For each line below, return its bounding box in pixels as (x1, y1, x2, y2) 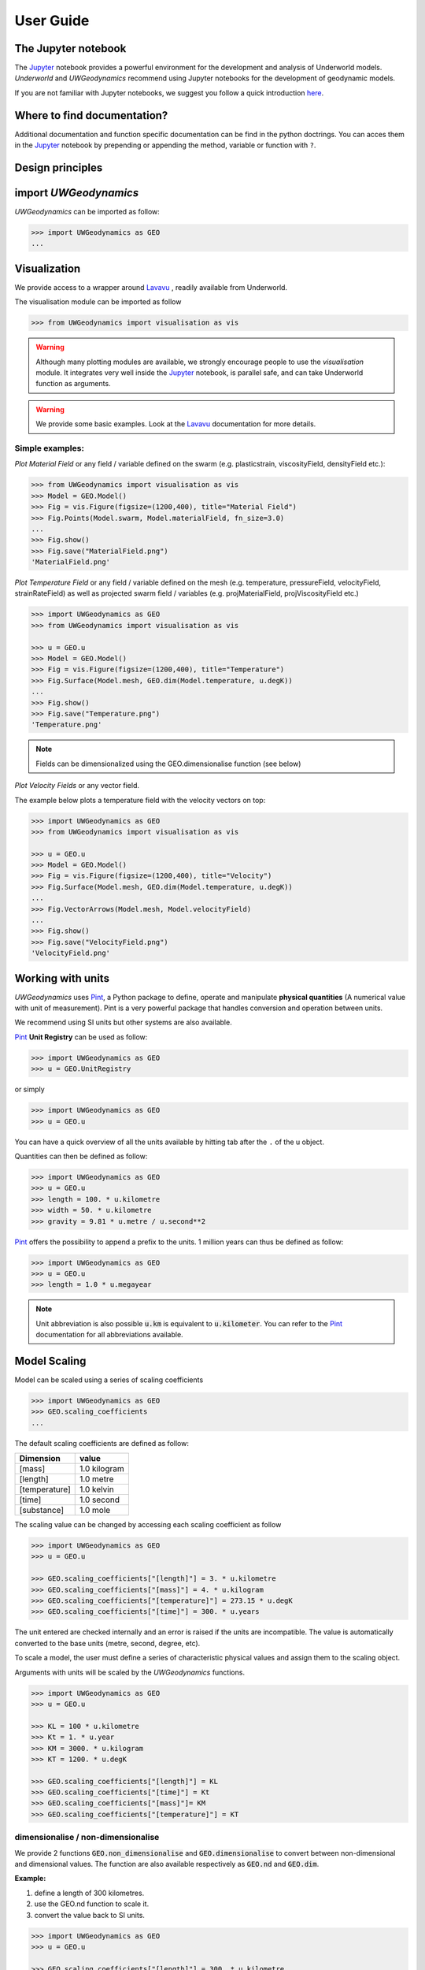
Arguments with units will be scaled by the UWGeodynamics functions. (14, 1667, 246, 1677)
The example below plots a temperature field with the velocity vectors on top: (14, 795, 266, 805)
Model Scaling (14, 1354, 87, 1367)
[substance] (19, 1505, 65, 1516)
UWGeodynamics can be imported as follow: (14, 207, 161, 217)
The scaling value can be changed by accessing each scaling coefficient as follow (14, 1520, 282, 1530)
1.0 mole (79, 1505, 111, 1516)
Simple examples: (14, 443, 84, 454)
